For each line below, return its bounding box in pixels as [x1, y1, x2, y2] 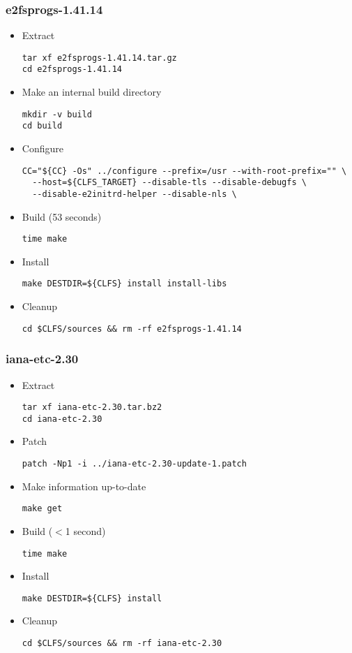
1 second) [65, 523, 106, 538]
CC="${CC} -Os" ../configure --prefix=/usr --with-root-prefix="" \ [22, 166, 347, 176]
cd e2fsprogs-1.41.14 [22, 64, 122, 75]
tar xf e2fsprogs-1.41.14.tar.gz [22, 52, 177, 63]
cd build [22, 121, 63, 131]
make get [22, 504, 63, 514]
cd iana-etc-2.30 [22, 413, 102, 424]
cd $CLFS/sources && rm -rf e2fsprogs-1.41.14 [22, 323, 242, 334]
